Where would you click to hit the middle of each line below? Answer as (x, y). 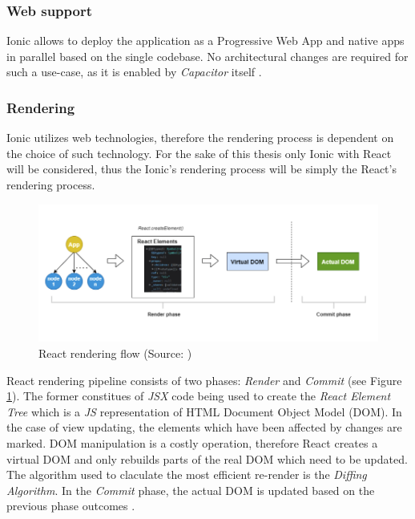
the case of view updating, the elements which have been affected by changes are (204, 427)
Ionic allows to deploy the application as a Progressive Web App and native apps (205, 41)
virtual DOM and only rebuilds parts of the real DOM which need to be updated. (207, 458)
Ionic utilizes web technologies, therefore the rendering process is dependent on (200, 138)
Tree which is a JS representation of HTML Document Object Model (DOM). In (204, 411)
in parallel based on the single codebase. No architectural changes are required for (207, 56)
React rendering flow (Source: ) (115, 353)
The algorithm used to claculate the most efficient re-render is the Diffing (187, 474)
